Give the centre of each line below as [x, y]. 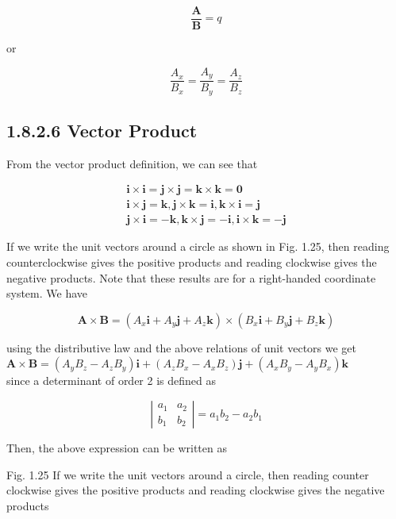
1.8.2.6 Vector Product [102, 130]
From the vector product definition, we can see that [132, 163]
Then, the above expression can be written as [117, 448]
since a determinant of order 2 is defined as [111, 381]
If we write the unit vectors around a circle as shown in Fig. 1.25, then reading [198, 246]
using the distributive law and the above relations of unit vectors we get [182, 347]
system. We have [47, 293]
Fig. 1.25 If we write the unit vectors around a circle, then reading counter [188, 474]
